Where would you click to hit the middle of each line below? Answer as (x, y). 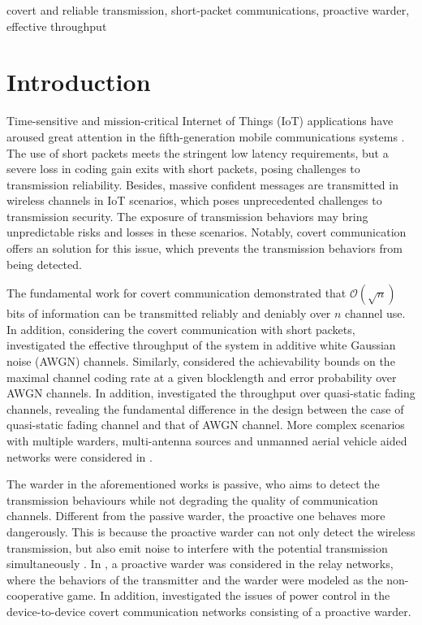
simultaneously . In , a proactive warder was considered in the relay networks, (200, 564)
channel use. (375, 313)
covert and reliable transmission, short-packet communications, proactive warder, (208, 10)
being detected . (44, 264)
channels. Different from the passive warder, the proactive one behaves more (196, 516)
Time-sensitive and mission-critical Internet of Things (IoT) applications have (200, 121)
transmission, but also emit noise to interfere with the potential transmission (197, 547)
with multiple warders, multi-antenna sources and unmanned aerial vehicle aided (207, 441)
